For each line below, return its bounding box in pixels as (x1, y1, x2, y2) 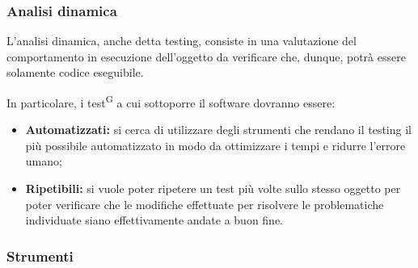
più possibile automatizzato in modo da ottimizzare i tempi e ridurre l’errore (25, 136, 406, 153)
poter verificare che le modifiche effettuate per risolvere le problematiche (25, 195, 384, 212)
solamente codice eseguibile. (6, 64, 144, 81)
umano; (25, 153, 62, 170)
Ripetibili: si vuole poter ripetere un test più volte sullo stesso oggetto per (25, 180, 401, 197)
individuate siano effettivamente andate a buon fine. (25, 211, 284, 228)
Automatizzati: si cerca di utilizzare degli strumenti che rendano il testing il (25, 121, 412, 138)
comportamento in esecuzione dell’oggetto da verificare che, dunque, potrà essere (6, 48, 406, 65)
